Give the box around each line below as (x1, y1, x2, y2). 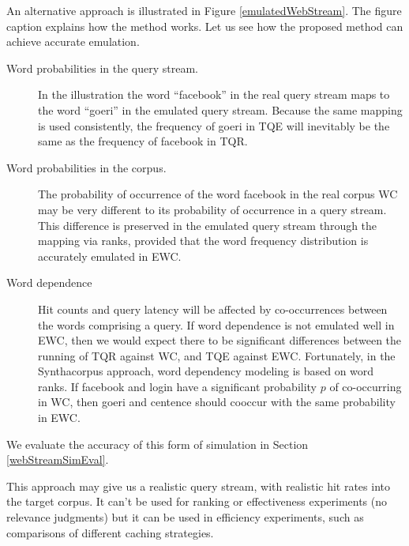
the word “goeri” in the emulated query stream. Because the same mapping (38, 101, 403, 118)
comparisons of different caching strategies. (6, 524, 214, 540)
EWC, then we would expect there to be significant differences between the (38, 332, 402, 348)
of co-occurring (329, 378, 402, 394)
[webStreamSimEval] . (6, 451, 109, 468)
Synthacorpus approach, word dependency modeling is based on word (38, 363, 374, 379)
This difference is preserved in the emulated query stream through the (38, 217, 377, 233)
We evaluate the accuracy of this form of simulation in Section (6, 435, 309, 452)
